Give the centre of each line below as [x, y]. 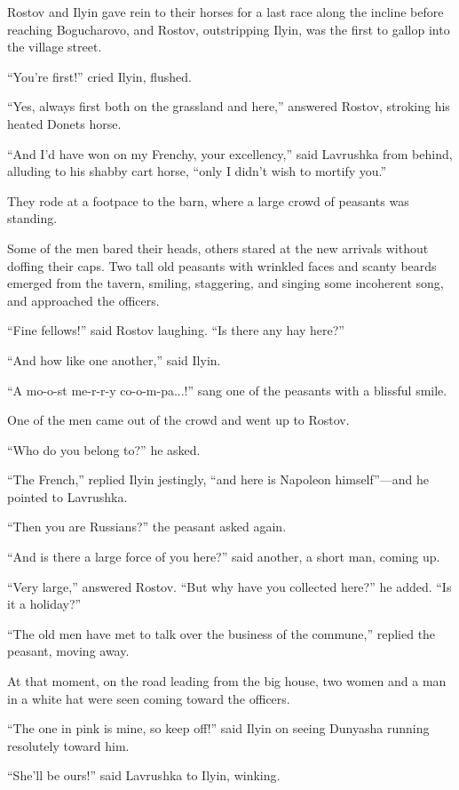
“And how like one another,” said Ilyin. [114, 359]
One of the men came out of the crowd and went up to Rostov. [178, 420]
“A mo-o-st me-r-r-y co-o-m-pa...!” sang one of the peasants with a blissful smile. [227, 390]
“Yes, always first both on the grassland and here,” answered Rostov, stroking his [229, 106]
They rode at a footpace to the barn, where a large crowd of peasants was [208, 200]
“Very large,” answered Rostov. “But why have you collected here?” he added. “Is [229, 586]
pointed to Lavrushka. [67, 496]
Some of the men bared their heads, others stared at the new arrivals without [218, 247]
